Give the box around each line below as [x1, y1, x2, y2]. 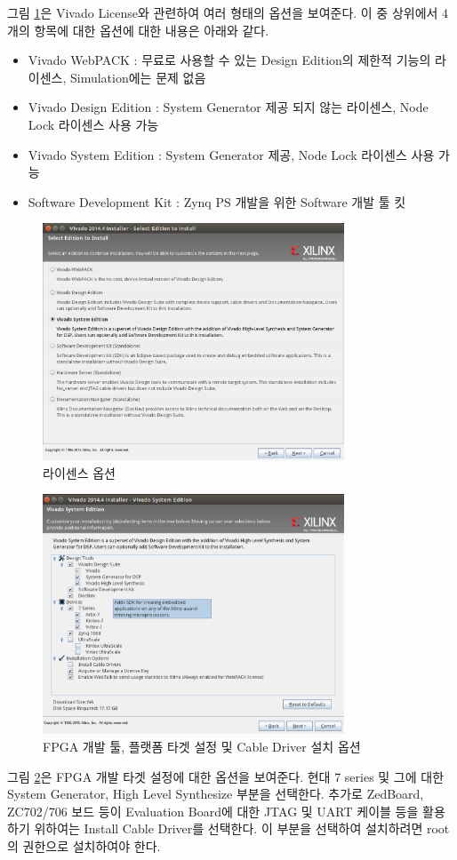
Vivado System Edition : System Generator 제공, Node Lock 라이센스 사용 [28, 145, 435, 163]
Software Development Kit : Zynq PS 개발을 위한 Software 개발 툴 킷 [28, 192, 406, 211]
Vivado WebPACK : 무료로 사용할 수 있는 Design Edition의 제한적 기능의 [28, 51, 431, 69]
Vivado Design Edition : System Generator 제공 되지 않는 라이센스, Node [28, 98, 429, 116]
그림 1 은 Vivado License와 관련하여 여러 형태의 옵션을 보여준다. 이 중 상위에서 [7, 4, 438, 21]
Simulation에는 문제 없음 [69, 68, 206, 86]
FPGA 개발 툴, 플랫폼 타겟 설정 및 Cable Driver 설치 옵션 [43, 737, 361, 756]
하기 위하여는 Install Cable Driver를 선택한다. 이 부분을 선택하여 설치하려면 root [7, 819, 450, 838]
